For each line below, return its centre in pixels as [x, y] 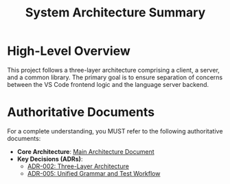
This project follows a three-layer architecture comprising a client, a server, [113, 70]
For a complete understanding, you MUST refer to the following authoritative [115, 131]
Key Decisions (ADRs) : [50, 159]
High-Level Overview [69, 51]
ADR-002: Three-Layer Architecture [78, 166]
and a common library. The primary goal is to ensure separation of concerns [115, 77]
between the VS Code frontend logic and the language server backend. [108, 84]
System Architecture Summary [115, 13]
